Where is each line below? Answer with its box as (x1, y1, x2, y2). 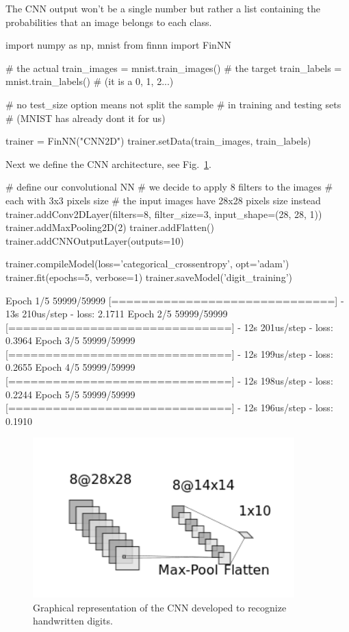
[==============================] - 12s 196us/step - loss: (5, 400, 333, 415)
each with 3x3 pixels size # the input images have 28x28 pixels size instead (5, 193, 321, 207)
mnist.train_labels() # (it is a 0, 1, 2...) (5, 74, 174, 88)
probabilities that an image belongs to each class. (5, 14, 212, 29)
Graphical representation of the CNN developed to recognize (33, 600, 287, 614)
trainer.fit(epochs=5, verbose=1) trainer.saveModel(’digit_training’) (5, 269, 292, 284)
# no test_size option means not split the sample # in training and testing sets (5, 97, 341, 111)
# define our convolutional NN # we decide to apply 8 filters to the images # (5, 180, 333, 194)
